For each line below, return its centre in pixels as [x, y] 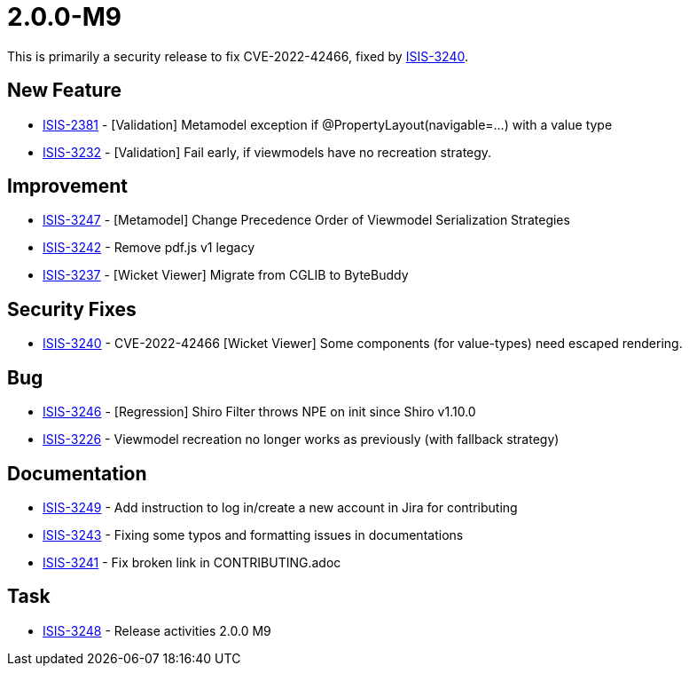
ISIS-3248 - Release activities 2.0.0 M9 [157, 630]
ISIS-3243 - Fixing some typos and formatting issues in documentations [253, 534]
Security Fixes [72, 309]
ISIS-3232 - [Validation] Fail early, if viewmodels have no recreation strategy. [267, 152]
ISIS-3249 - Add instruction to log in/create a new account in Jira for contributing [280, 507]
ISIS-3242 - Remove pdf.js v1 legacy [149, 248]
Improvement [67, 186]
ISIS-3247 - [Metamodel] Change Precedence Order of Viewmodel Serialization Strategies [306, 220]
